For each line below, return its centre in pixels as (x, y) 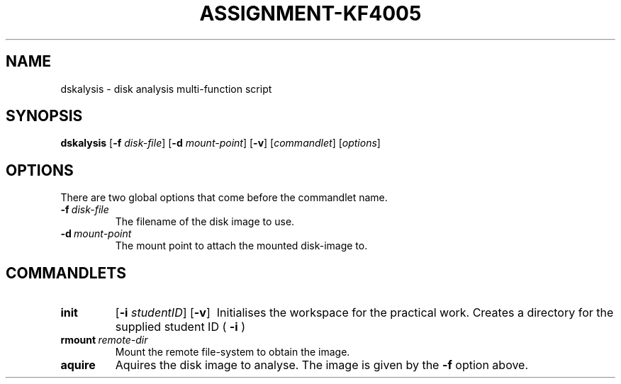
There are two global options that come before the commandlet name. (224, 198)
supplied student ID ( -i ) (180, 327)
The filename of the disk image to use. (205, 222)
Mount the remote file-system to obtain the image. (233, 352)
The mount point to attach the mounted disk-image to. (241, 246)
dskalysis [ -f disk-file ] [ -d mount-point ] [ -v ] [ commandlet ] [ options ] (220, 143)
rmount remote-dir (104, 340)
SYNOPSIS (44, 116)
